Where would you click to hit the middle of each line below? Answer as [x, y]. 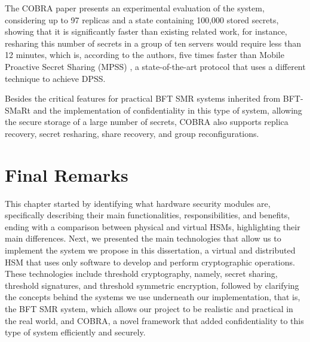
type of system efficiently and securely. [75, 332]
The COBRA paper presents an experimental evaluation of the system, [135, 8]
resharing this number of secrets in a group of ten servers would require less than [153, 43]
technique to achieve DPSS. [55, 78]
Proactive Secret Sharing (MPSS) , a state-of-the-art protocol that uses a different [155, 66]
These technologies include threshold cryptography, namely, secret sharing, [141, 274]
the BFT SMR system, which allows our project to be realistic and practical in [149, 309]
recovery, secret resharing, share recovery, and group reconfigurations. [132, 133]
